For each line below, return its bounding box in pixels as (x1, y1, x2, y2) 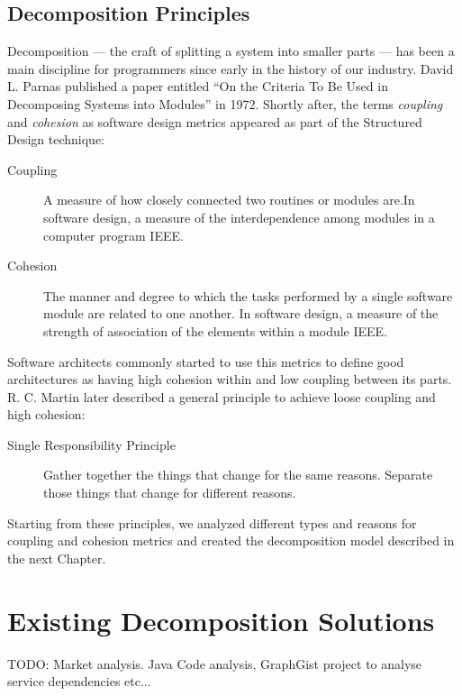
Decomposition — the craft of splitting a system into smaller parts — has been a (7, 41, 455, 60)
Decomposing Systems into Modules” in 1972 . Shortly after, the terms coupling (7, 94, 443, 113)
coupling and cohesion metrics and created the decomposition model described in (7, 531, 455, 550)
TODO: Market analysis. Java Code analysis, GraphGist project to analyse (7, 654, 422, 673)
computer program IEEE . (43, 225, 184, 244)
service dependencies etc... (7, 672, 151, 691)
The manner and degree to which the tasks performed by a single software (43, 286, 453, 305)
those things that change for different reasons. (43, 483, 296, 502)
